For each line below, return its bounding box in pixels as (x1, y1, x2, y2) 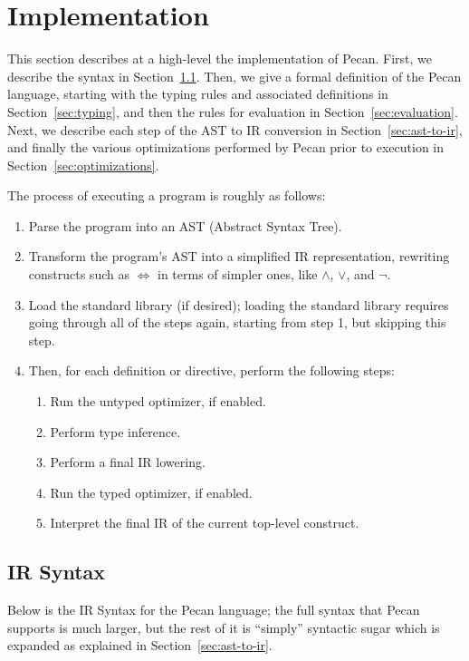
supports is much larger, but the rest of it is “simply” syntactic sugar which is (7, 617, 440, 637)
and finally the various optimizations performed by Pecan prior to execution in (7, 138, 445, 157)
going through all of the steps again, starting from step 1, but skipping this (28, 313, 446, 332)
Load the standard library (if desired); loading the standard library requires (28, 295, 449, 314)
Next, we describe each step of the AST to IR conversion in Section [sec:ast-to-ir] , (7, 120, 463, 139)
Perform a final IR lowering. (50, 452, 206, 471)
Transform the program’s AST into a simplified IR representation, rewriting (28, 247, 450, 266)
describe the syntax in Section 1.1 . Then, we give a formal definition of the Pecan (7, 66, 462, 85)
